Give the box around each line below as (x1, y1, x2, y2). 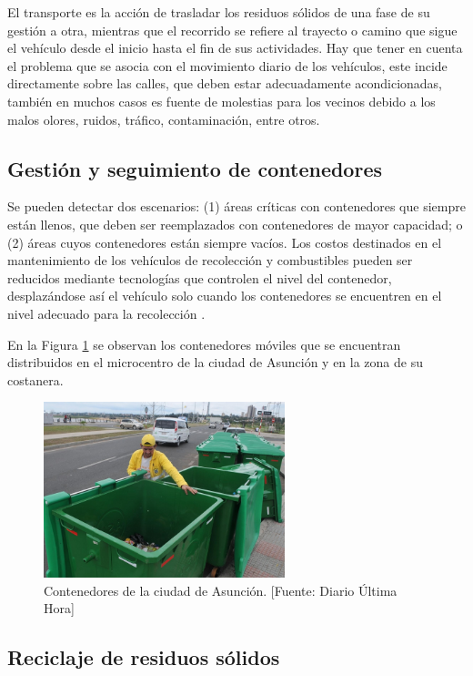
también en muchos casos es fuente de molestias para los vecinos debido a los (7, 91, 436, 110)
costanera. (7, 370, 64, 389)
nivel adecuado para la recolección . (7, 303, 206, 323)
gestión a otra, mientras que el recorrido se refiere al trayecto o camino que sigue (7, 20, 458, 39)
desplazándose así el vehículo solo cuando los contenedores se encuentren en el (7, 286, 442, 305)
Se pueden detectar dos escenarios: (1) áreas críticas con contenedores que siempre (7, 197, 466, 216)
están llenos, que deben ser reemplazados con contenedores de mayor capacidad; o (7, 214, 463, 233)
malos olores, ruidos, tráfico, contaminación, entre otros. (7, 109, 320, 128)
